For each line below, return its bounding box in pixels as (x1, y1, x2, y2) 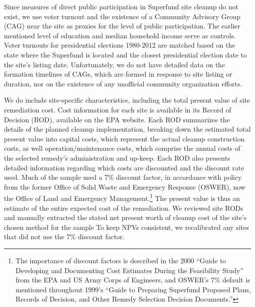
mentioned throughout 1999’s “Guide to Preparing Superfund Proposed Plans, (15, 284, 251, 294)
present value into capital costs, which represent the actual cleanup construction (4, 133, 245, 143)
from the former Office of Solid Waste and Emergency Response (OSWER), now (4, 181, 246, 192)
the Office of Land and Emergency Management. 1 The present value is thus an (4, 192, 240, 203)
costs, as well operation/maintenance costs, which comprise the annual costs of (4, 143, 241, 153)
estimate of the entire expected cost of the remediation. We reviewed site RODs (4, 202, 244, 213)
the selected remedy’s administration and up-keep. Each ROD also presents (4, 152, 230, 163)
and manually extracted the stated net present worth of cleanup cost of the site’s (4, 212, 247, 223)
